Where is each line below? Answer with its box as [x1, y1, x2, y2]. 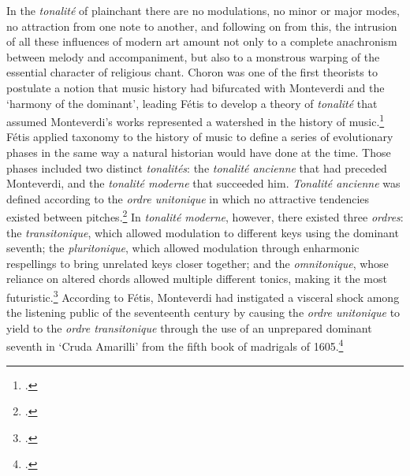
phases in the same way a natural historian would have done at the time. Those [6, 144, 391, 160]
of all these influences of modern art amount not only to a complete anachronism [6, 33, 397, 50]
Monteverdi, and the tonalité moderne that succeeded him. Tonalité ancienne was [6, 175, 401, 192]
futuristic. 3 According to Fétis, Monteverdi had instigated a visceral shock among [6, 287, 400, 305]
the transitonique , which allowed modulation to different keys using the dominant [6, 224, 399, 240]
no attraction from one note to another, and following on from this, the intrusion [6, 17, 397, 34]
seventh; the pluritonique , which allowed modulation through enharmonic [6, 240, 360, 256]
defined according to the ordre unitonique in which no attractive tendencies [6, 190, 370, 206]
